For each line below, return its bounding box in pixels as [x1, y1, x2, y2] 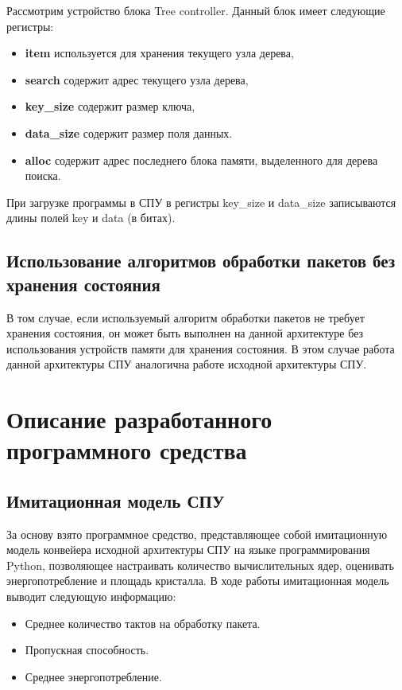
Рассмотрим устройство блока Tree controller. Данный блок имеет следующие [6, 2, 385, 18]
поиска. [25, 167, 61, 184]
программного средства [6, 434, 247, 466]
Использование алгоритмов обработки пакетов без [6, 248, 396, 273]
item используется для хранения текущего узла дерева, [25, 45, 294, 61]
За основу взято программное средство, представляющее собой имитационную [6, 525, 388, 542]
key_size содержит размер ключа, [25, 98, 195, 115]
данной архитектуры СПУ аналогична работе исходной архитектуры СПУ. [6, 356, 367, 372]
